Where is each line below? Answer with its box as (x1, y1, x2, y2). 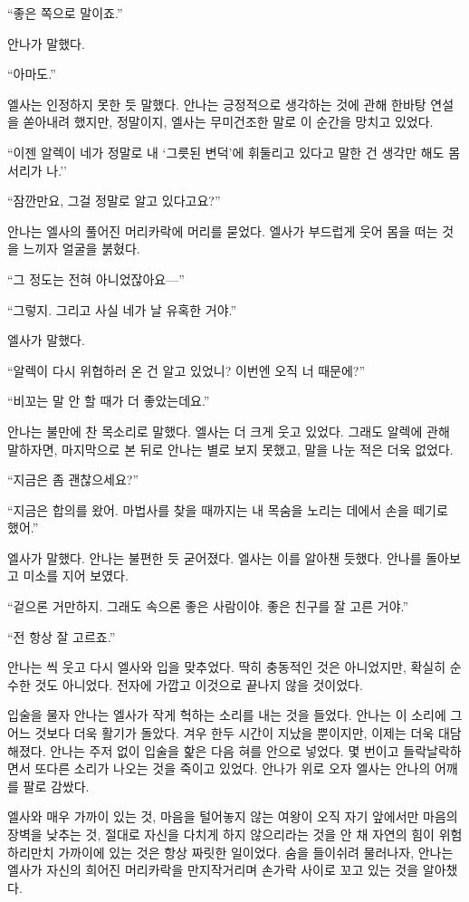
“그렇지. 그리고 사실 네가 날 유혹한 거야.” (7, 300, 237, 319)
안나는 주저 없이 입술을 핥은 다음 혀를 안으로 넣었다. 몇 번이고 (50, 741, 399, 760)
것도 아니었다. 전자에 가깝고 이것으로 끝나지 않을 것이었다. (34, 675, 363, 694)
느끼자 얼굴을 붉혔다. (23, 239, 140, 258)
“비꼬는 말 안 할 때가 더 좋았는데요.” (7, 391, 210, 410)
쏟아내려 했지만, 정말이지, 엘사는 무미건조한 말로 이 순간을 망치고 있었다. (23, 112, 434, 131)
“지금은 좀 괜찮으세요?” (7, 470, 139, 489)
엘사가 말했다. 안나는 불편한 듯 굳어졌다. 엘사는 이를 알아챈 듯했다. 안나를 (7, 548, 422, 567)
